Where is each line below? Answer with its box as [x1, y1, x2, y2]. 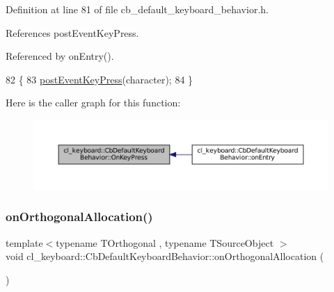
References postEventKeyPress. [6, 25, 139, 40]
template [6, 235, 43, 250]
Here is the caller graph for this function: [6, 95, 181, 110]
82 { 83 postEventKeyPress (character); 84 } [6, 72, 193, 86]
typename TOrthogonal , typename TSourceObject [56, 235, 274, 250]
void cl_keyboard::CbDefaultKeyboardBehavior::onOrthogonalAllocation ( [6, 249, 324, 263]
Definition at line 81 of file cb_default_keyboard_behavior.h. [6, 2, 269, 16]
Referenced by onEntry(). [6, 49, 114, 63]
